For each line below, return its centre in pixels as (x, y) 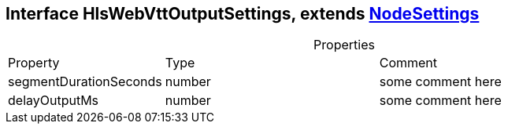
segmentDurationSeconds (85, 82)
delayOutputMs (54, 101)
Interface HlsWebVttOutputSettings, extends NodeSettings (243, 14)
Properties (344, 45)
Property (34, 63)
